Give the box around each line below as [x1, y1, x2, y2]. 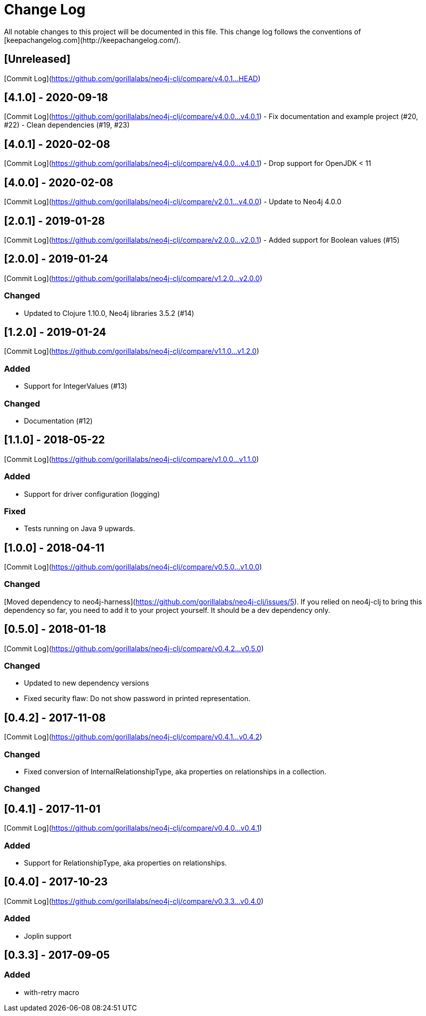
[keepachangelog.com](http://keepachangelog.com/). [4, 35, 181, 44]
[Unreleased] [4, 53, 71, 66]
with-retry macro [24, 988, 79, 997]
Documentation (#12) [24, 416, 93, 425]
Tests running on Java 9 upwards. [24, 524, 135, 533]
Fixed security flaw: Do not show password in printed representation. [24, 694, 251, 703]
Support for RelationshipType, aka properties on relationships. [24, 859, 227, 867]
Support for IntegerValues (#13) [24, 382, 128, 391]
